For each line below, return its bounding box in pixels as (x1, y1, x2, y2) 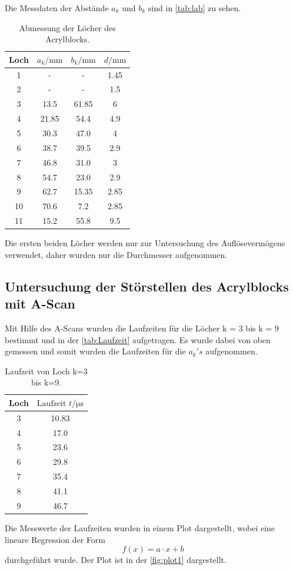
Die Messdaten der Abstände (5, 2, 109, 14)
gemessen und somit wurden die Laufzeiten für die (5, 345, 186, 357)
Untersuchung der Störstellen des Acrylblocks (5, 277, 289, 295)
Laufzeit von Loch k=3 (5, 364, 88, 377)
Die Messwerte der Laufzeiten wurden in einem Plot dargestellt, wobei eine (5, 521, 275, 534)
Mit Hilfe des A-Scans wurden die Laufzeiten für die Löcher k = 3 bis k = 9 (5, 321, 279, 334)
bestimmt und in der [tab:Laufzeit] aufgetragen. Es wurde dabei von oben (5, 333, 271, 346)
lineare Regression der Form (5, 533, 106, 545)
